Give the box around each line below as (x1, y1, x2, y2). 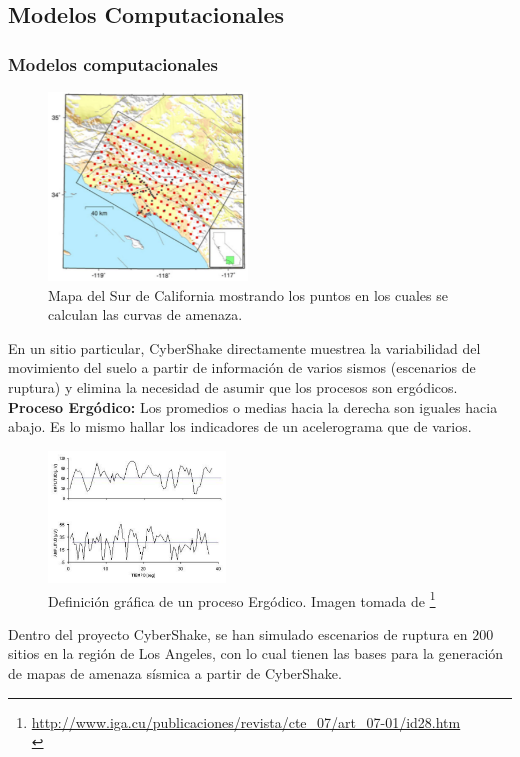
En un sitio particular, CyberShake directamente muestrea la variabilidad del (8, 337, 481, 358)
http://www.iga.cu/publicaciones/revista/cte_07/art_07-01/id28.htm (31, 711, 461, 732)
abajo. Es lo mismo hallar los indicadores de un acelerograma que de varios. (8, 416, 472, 437)
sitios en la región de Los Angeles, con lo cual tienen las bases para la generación (8, 643, 504, 664)
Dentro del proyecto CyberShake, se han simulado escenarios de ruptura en (8, 623, 468, 644)
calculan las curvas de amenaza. (48, 304, 243, 325)
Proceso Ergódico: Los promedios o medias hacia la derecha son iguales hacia (8, 396, 498, 417)
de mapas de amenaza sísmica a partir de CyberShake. (8, 663, 342, 684)
